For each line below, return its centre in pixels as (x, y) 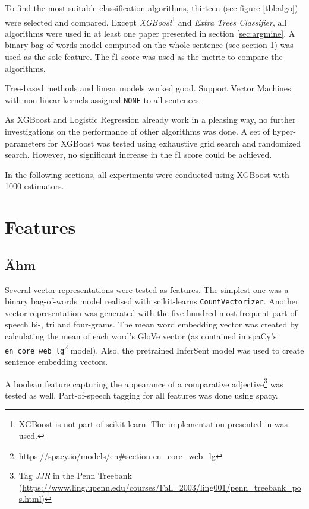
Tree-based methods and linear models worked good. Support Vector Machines (148, 88)
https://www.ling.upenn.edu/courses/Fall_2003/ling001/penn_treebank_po (162, 487)
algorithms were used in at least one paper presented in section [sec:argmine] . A (150, 33)
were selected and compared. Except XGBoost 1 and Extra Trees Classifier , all (146, 21)
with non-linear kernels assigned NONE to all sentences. (103, 99)
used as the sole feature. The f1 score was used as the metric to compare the (144, 57)
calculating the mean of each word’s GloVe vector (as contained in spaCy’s (141, 336)
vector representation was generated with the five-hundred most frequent (137, 312)
